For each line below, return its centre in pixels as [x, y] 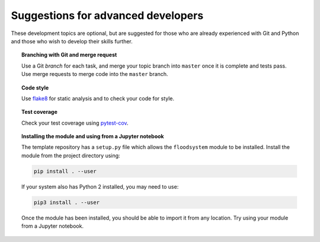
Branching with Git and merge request [69, 55]
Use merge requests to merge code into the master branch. [95, 74]
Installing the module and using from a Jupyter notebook [93, 136]
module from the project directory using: [71, 155]
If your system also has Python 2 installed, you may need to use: [100, 186]
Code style [35, 87]
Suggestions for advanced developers [107, 15]
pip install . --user [65, 171]
